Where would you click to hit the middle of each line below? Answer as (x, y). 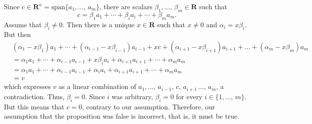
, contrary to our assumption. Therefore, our (149, 106)
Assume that (23, 24)
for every (189, 96)
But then (18, 34)
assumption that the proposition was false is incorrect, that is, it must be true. (122, 116)
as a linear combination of (97, 86)
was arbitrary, (132, 96)
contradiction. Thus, (34, 96)
